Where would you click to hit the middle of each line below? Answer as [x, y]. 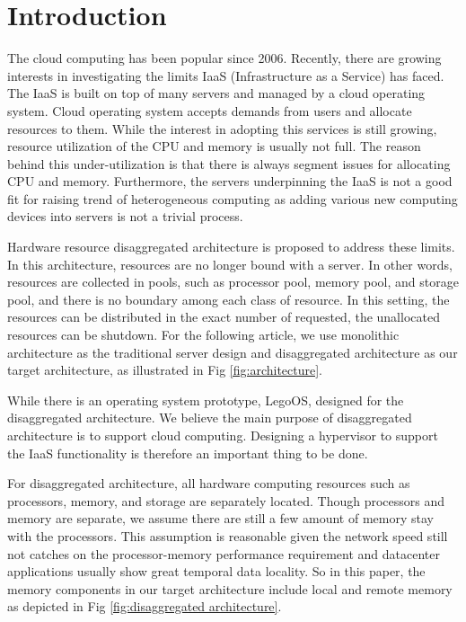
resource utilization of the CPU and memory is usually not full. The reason [214, 146]
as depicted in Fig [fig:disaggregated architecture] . [145, 606]
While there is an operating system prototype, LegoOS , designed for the [206, 400]
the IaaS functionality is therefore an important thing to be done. [188, 453]
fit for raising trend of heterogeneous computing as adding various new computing [233, 198]
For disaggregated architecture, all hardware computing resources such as [209, 483]
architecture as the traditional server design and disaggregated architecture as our [233, 352]
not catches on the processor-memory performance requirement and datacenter [224, 553]
